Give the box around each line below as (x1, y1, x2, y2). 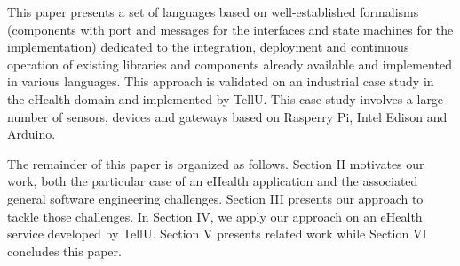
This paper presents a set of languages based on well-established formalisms (7, 3, 419, 20)
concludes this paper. (7, 241, 122, 260)
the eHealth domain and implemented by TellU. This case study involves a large (7, 89, 444, 108)
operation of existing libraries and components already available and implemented (7, 54, 452, 73)
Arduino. (7, 125, 56, 143)
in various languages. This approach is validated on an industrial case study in (7, 72, 434, 91)
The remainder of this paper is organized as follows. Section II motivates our (7, 154, 424, 173)
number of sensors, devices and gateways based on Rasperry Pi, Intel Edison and (7, 107, 448, 125)
